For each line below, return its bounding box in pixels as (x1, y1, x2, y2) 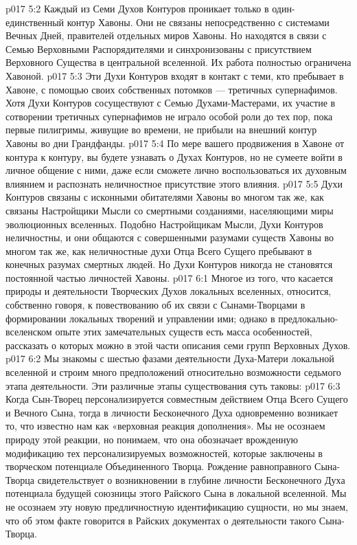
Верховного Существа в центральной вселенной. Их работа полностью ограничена (5, 55, 352, 69)
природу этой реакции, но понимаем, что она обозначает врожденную (5, 432, 298, 446)
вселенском (5, 324, 52, 339)
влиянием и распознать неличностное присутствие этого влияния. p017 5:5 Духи (5, 176, 343, 190)
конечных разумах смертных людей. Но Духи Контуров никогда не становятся (5, 257, 333, 271)
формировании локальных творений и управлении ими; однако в (5, 311, 275, 325)
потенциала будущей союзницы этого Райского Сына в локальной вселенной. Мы (5, 486, 347, 500)
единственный (5, 14, 65, 29)
